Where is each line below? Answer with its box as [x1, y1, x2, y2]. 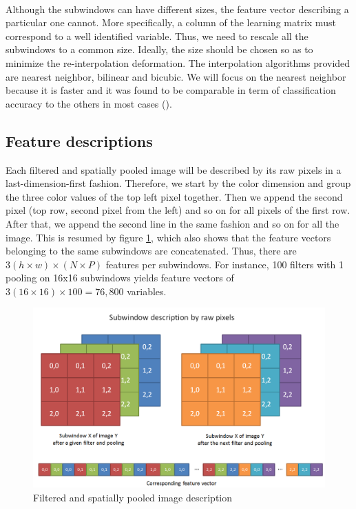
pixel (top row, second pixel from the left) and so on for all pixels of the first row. [6, 203, 350, 217]
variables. [127, 283, 167, 298]
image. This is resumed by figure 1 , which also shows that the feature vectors [6, 230, 331, 244]
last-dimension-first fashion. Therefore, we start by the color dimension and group [6, 176, 351, 190]
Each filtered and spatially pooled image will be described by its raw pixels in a [6, 162, 342, 177]
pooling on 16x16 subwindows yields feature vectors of [6, 270, 234, 285]
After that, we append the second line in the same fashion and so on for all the [6, 216, 339, 230]
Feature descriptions [6, 130, 153, 151]
